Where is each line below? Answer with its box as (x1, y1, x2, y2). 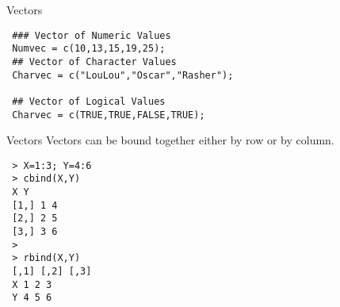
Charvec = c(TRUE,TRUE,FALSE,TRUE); (12, 109, 205, 121)
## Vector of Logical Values (12, 95, 166, 107)
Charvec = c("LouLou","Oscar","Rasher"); (12, 69, 234, 81)
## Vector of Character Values (12, 56, 177, 67)
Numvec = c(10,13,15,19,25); (12, 43, 166, 55)
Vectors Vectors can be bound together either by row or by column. (6, 132, 334, 148)
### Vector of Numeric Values (12, 29, 171, 41)
